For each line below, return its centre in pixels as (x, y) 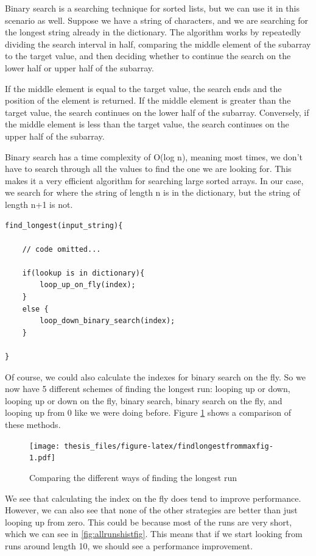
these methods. (33, 424)
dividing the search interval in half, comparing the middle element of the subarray (158, 44)
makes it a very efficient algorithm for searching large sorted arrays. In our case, (154, 180)
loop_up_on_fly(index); (88, 285)
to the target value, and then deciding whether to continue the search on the (148, 56)
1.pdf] (42, 458)
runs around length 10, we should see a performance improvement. (129, 545)
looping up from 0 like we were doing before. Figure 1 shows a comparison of (148, 412)
